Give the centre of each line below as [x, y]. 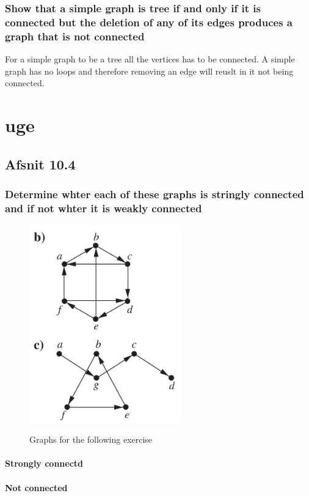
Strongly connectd [44, 463]
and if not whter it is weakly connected [104, 208]
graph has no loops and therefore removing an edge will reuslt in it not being [149, 71]
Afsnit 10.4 [40, 164]
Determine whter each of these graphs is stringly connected [154, 194]
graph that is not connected [75, 36]
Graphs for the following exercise [91, 439]
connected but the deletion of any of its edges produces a [149, 22]
